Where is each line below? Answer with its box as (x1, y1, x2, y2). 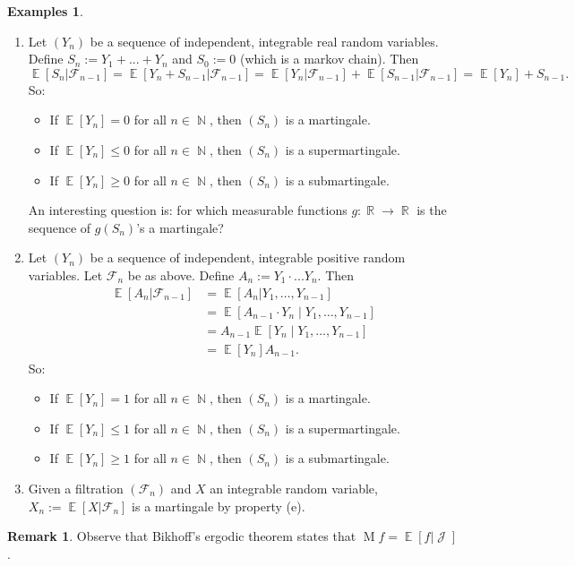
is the (416, 201, 447, 219)
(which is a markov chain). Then (239, 49, 419, 68)
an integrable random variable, (210, 479, 378, 498)
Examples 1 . (7, 2, 83, 20)
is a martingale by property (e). (132, 496, 305, 515)
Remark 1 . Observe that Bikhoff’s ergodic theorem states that (7, 527, 356, 545)
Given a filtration (28, 479, 124, 498)
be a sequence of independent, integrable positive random (90, 248, 406, 267)
